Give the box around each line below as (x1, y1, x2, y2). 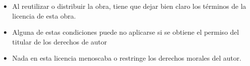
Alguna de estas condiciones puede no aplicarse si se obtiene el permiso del (12, 27, 239, 37)
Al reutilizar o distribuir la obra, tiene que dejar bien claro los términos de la (12, 1, 247, 11)
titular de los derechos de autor (12, 36, 107, 46)
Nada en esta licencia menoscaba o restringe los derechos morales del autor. (12, 53, 242, 63)
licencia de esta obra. (12, 10, 76, 21)
